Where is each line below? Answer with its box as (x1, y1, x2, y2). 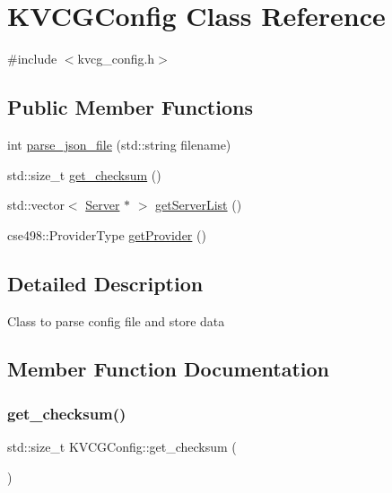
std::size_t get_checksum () (7, 165, 161, 184)
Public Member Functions (7, 93, 253, 121)
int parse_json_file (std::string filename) (7, 134, 231, 153)
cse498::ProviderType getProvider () (7, 225, 206, 244)
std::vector (7, 195, 65, 214)
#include (7, 49, 57, 68)
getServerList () (155, 195, 242, 214)
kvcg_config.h (77, 49, 155, 68)
